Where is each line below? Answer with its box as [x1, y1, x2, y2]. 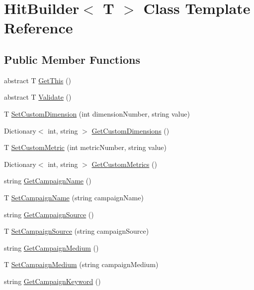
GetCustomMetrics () [91, 158, 157, 169]
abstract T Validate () [4, 92, 72, 102]
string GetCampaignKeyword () [4, 276, 101, 286]
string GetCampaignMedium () [4, 242, 99, 253]
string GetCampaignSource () [4, 209, 94, 219]
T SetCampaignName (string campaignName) [4, 192, 144, 202]
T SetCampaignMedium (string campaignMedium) [4, 259, 159, 270]
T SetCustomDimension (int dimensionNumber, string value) [4, 108, 190, 119]
